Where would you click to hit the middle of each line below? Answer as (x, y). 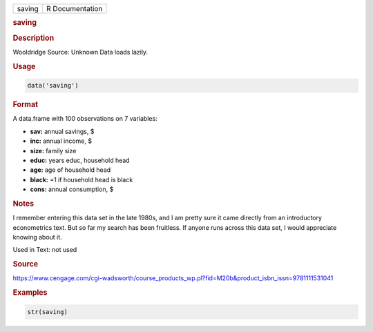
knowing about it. (37, 237)
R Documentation (74, 9)
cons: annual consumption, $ (72, 189)
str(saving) (48, 312)
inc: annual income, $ (61, 141)
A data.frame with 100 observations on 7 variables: (85, 119)
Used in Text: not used (45, 250)
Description (34, 38)
